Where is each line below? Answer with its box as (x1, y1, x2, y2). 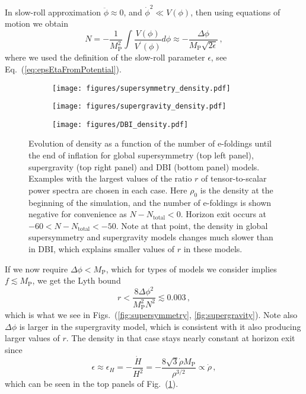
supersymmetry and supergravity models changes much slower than (28, 231, 273, 243)
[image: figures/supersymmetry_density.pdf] (52, 84, 231, 93)
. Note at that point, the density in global (116, 219, 268, 231)
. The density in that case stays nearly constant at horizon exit (66, 332, 295, 344)
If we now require (5, 262, 68, 275)
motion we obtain (5, 17, 68, 30)
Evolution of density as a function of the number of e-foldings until (28, 137, 272, 150)
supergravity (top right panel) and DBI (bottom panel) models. (28, 160, 260, 173)
